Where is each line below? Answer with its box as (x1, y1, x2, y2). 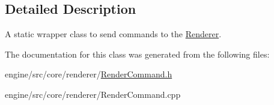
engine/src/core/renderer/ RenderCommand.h (5, 68, 172, 80)
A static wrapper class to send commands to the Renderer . (5, 28, 222, 40)
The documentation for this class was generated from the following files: (5, 47, 270, 60)
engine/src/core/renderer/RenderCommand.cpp (5, 88, 181, 100)
